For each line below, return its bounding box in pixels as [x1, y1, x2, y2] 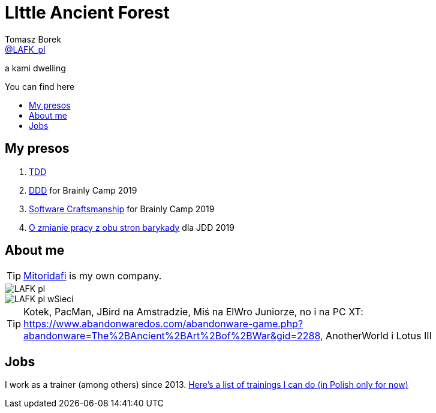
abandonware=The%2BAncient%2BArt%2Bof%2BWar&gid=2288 [23, 330, 320, 342]
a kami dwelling [5, 62, 66, 73]
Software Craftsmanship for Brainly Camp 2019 [29, 203, 215, 214]
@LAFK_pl [5, 44, 46, 55]
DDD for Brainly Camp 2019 [29, 185, 137, 195]
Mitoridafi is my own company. [23, 270, 162, 282]
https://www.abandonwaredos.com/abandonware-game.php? [23, 318, 303, 330]
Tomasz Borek [5, 34, 61, 44]
